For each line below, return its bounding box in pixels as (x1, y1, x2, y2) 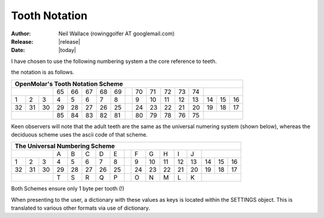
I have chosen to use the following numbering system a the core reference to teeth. (11, 57, 217, 65)
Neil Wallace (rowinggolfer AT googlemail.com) (58, 30, 175, 37)
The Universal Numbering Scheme (14, 142, 115, 150)
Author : (11, 30, 31, 37)
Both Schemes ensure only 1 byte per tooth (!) (11, 185, 125, 192)
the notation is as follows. (11, 69, 74, 76)
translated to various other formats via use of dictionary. (11, 204, 150, 212)
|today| (58, 47, 76, 54)
